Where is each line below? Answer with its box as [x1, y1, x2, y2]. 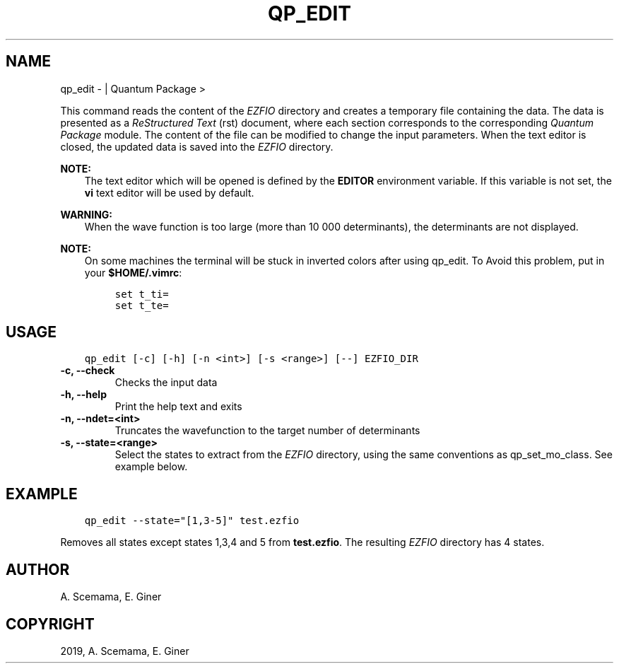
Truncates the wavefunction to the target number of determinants [114, 424, 420, 437]
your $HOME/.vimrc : [84, 266, 182, 279]
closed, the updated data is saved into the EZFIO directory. [60, 140, 334, 153]
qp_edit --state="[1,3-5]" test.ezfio [84, 515, 300, 527]
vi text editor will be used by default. [84, 186, 254, 199]
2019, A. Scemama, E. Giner [60, 644, 189, 657]
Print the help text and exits [114, 400, 242, 413]
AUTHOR [6, 560, 70, 578]
